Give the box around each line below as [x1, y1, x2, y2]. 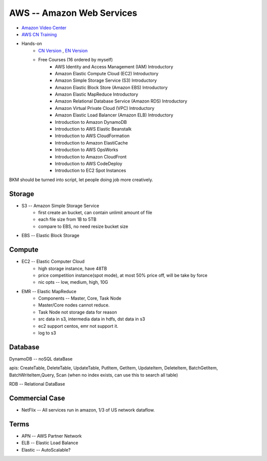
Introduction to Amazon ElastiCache [55, 140, 128, 146]
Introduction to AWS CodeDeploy [55, 160, 123, 166]
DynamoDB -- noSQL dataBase [9, 356, 73, 361]
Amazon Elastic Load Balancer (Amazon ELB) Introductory [55, 112, 174, 118]
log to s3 [38, 330, 56, 336]
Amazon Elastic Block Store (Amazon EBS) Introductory [55, 84, 168, 90]
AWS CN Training [21, 31, 57, 37]
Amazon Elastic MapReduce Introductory [55, 92, 138, 98]
